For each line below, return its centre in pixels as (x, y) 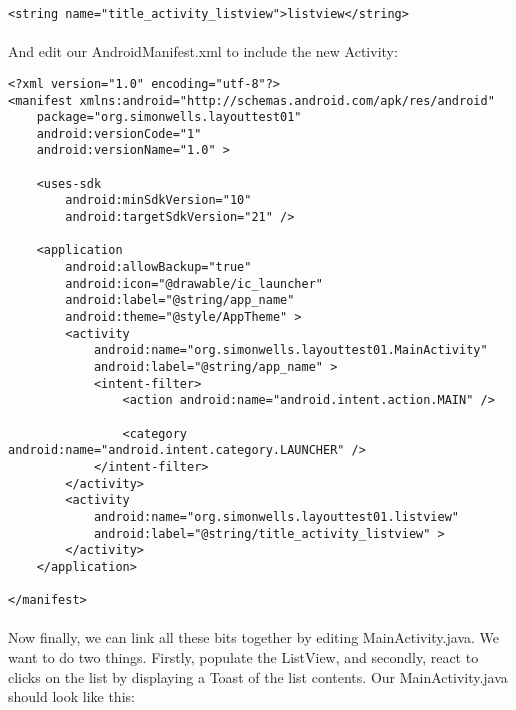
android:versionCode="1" (119, 133)
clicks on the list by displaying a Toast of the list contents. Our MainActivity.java (258, 676)
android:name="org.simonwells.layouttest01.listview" (276, 516)
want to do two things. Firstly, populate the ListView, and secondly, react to (243, 657)
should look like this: (71, 696)
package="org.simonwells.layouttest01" (169, 117)
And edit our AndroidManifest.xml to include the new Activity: (203, 51)
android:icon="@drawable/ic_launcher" (194, 283)
